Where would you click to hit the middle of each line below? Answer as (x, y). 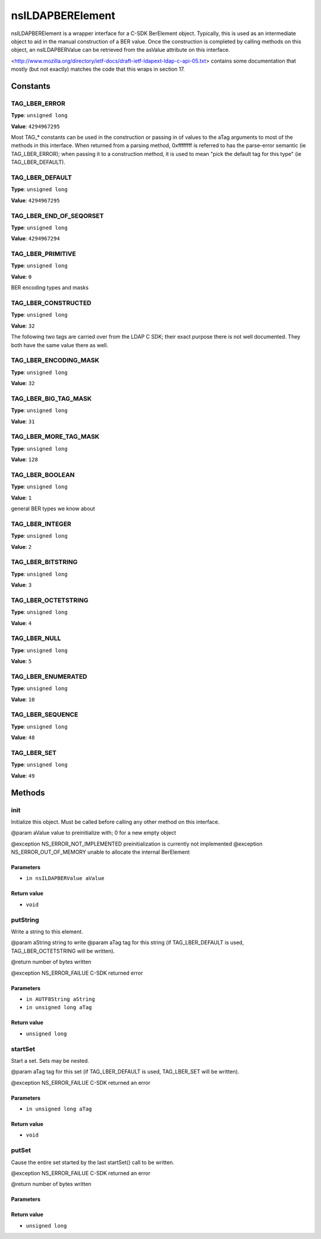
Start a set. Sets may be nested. (50, 1060)
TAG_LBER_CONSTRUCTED (51, 302)
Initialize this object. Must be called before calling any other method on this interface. (115, 822)
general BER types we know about (53, 508)
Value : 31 (23, 421)
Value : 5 (21, 661)
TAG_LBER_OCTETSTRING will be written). (63, 951)
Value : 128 (24, 460)
